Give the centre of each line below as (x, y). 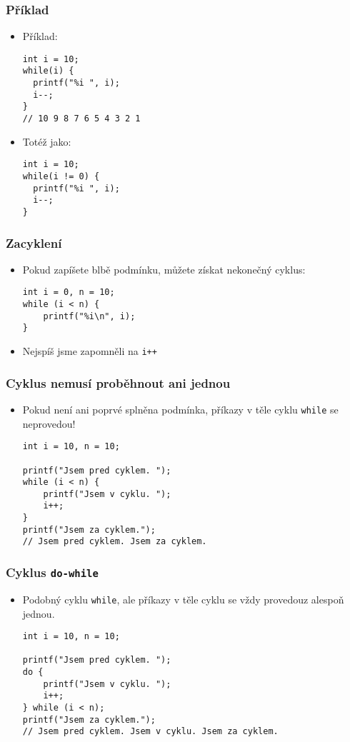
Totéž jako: (47, 141)
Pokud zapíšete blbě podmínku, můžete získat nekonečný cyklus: (164, 269)
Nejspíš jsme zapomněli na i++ (90, 351)
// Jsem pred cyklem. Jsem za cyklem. (115, 542)
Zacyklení (34, 242)
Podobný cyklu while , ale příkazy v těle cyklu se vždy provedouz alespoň (183, 599)
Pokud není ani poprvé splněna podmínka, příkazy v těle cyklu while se (180, 409)
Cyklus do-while (52, 572)
